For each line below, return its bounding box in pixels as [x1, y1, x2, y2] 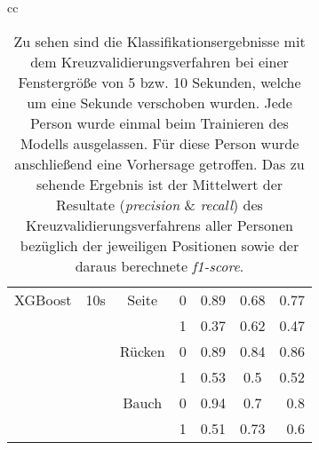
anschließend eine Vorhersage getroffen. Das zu [14, 153, 305, 174]
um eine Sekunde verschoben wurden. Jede [27, 91, 292, 113]
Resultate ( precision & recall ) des [56, 193, 263, 215]
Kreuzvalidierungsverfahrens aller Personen [26, 214, 293, 235]
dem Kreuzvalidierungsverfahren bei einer [30, 51, 289, 72]
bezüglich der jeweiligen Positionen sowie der [20, 234, 299, 256]
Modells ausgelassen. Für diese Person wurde [20, 132, 299, 154]
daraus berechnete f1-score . [75, 255, 244, 276]
